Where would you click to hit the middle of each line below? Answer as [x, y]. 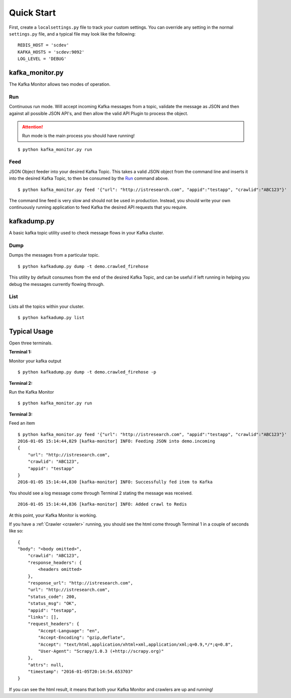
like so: [16, 531]
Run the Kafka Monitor [32, 392]
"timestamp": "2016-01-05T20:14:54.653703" [80, 672]
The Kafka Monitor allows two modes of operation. [60, 84]
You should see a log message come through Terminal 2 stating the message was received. [101, 493]
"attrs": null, [46, 665]
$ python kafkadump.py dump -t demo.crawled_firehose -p [87, 372]
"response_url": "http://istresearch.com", [80, 583]
